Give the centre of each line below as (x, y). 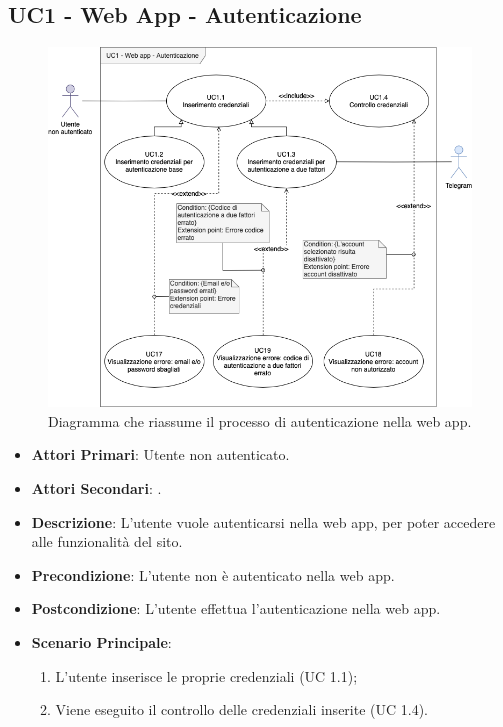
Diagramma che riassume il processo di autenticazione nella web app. (260, 420)
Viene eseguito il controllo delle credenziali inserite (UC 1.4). (242, 709)
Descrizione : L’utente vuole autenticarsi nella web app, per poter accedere (263, 521)
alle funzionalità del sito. (107, 541)
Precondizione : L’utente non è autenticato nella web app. (213, 574)
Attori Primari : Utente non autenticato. (160, 454)
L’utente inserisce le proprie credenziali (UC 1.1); (206, 675)
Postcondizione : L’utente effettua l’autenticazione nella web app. (236, 608)
